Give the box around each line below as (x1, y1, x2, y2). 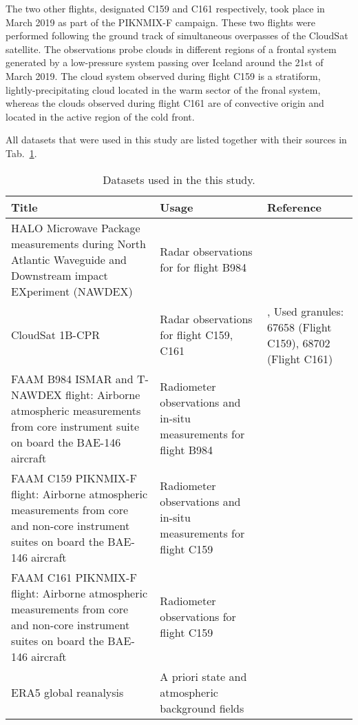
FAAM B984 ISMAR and (11, 370, 134, 387)
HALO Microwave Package (11, 219, 140, 236)
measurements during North (11, 235, 146, 252)
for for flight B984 (160, 259, 247, 276)
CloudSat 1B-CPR (11, 327, 101, 343)
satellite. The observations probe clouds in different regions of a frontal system (6, 41, 337, 56)
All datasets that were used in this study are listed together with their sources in (6, 132, 347, 147)
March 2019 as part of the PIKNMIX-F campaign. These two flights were (6, 14, 315, 29)
